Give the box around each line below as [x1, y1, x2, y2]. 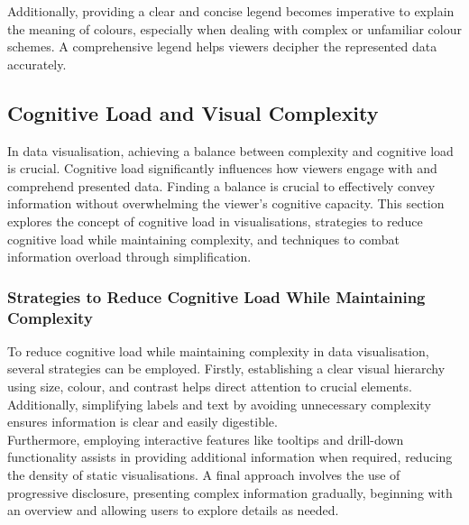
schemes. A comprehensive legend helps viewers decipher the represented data [7, 37, 437, 56]
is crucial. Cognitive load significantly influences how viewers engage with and [7, 159, 437, 178]
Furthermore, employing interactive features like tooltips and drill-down [7, 429, 404, 448]
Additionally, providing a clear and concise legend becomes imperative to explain [7, 2, 455, 20]
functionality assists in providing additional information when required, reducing [7, 447, 453, 466]
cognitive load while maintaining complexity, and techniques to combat [7, 229, 400, 248]
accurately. [7, 54, 67, 73]
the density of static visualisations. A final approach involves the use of [7, 465, 400, 484]
